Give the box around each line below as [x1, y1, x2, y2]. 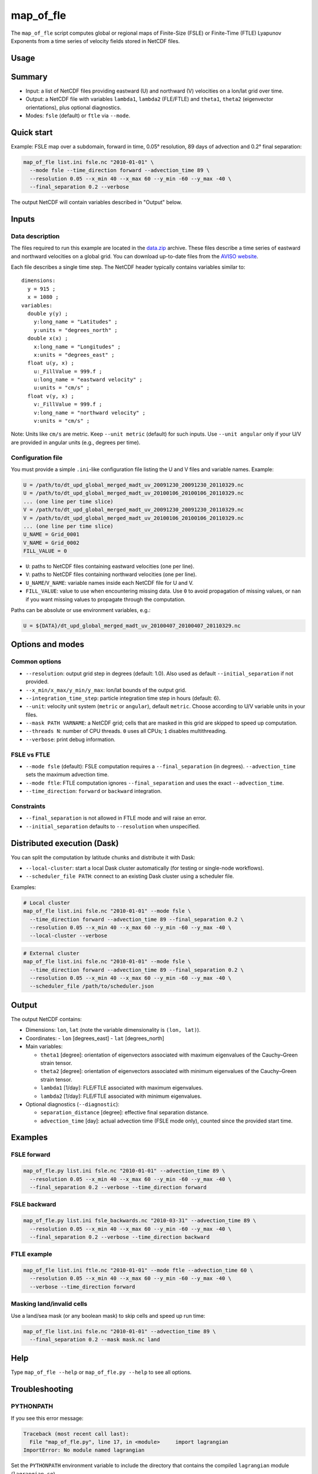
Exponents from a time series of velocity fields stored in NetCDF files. [11, 37, 180, 44]
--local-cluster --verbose [29, 932, 108, 939]
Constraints [11, 802, 46, 810]
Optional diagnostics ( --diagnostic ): [25, 1100, 120, 1108]
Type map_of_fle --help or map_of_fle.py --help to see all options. [11, 1368, 192, 1376]
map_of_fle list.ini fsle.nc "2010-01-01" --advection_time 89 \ [23, 1328, 216, 1335]
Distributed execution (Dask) [11, 838, 119, 848]
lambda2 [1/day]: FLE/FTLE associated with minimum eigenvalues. [40, 1093, 202, 1100]
